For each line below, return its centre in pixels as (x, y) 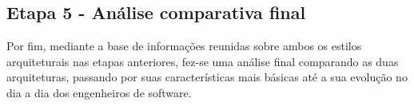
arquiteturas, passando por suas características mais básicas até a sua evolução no (207, 77)
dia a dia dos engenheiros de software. (99, 92)
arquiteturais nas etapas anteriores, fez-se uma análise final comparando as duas (203, 61)
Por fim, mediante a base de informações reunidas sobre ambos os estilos (184, 46)
